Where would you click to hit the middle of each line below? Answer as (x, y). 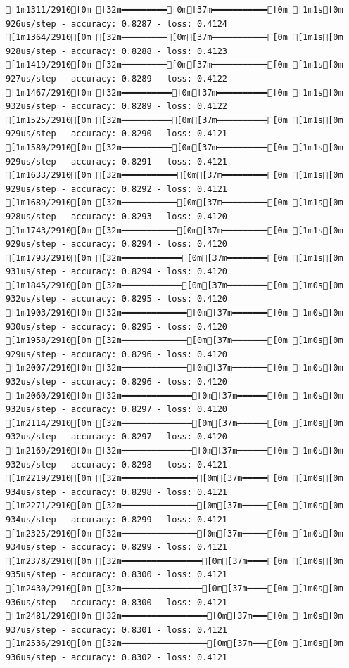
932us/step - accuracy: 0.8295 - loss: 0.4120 (116, 299)
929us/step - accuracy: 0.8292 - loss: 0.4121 (116, 189)
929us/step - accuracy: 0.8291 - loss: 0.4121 (116, 161)
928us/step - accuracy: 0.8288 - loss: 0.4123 (116, 51)
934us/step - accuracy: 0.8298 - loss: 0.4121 (116, 492)
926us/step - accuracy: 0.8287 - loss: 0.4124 (116, 24)
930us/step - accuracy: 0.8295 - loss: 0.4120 (116, 327)
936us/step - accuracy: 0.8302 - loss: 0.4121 (116, 657)
